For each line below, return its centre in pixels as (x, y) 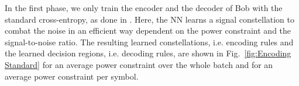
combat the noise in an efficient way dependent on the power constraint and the (148, 31)
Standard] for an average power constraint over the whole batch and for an (139, 64)
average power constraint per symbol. (72, 76)
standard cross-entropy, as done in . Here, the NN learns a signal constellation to (150, 19)
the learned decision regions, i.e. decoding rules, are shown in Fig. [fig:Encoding (148, 53)
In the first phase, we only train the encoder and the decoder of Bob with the (144, 8)
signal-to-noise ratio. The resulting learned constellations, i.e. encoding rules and (149, 42)
